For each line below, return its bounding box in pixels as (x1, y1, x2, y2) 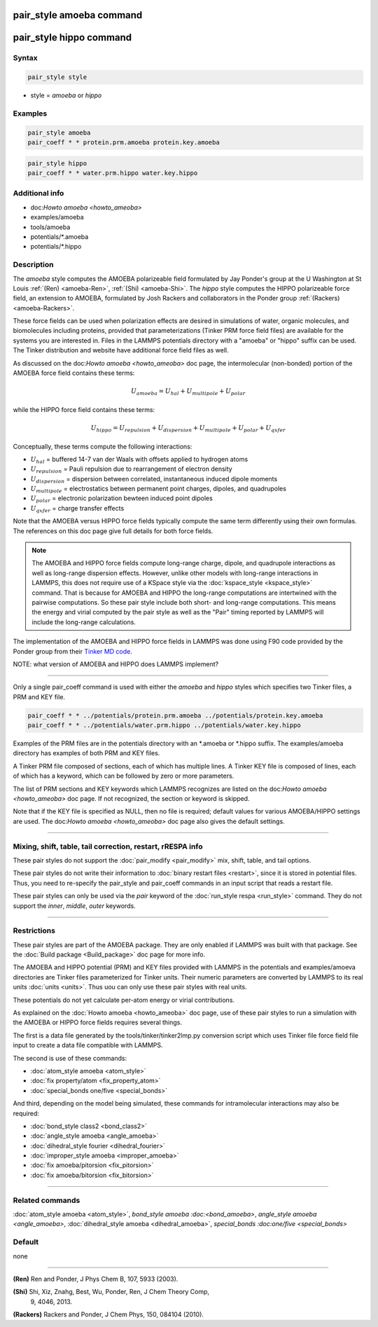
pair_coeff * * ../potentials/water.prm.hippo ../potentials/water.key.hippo (27, 722, 301, 729)
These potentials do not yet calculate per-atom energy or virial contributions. (13, 996, 234, 1004)
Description (13, 260, 54, 270)
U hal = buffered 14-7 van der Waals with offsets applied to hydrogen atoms (30, 455, 248, 465)
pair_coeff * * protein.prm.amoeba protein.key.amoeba (27, 139, 220, 146)
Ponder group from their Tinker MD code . (13, 647, 133, 655)
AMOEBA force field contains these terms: (13, 369, 135, 378)
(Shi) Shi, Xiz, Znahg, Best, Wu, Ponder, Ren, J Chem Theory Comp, (13, 1288, 210, 1296)
